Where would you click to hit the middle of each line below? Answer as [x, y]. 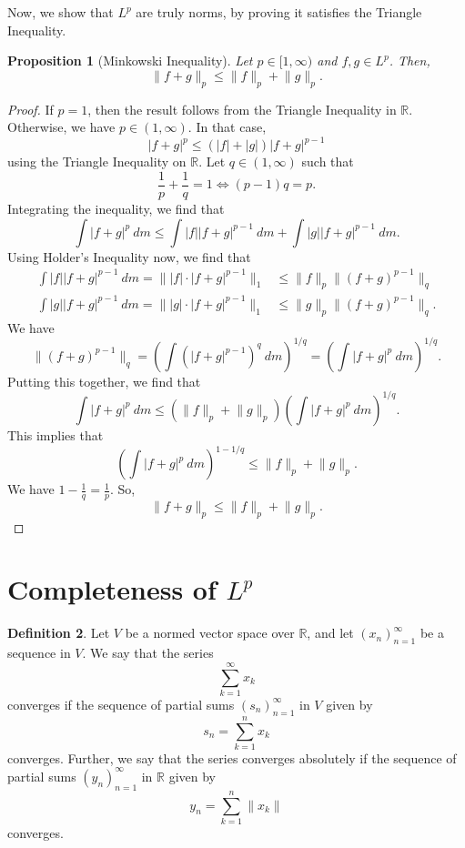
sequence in [39, 653]
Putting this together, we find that [104, 381]
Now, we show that [61, 12]
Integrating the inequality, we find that [116, 208]
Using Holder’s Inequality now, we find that [129, 256]
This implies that [56, 434]
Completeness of [112, 589]
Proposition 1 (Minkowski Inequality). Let [130, 61]
